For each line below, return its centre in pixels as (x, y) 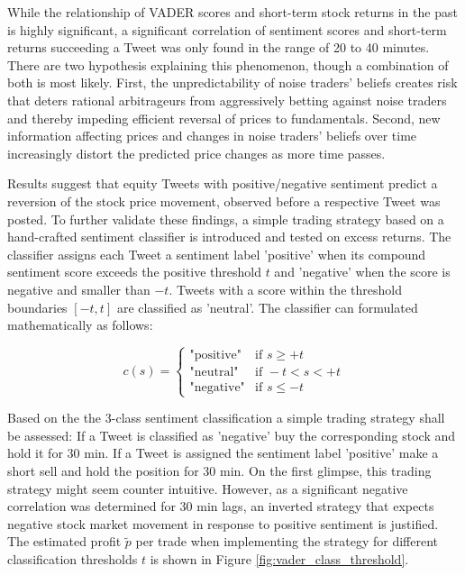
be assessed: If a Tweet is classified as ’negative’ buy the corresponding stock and (232, 435)
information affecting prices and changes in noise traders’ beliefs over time (212, 136)
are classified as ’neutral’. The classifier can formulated (267, 307)
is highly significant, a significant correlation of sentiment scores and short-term (227, 29)
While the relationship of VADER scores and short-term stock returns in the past (232, 12)
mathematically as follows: (80, 325)
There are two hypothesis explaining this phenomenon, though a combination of (228, 64)
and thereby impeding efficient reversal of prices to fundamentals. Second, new (224, 118)
